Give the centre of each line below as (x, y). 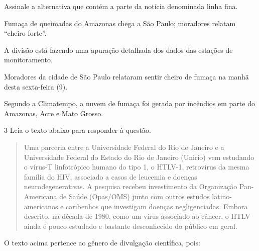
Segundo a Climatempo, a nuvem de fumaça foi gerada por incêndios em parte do (129, 103)
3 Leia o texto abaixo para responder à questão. (78, 130)
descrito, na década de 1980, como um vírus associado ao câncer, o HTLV (137, 216)
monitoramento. (28, 60)
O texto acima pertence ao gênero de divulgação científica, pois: (102, 243)
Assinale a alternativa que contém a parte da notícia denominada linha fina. (121, 6)
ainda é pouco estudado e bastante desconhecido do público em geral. (131, 226)
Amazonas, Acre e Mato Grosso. (54, 113)
